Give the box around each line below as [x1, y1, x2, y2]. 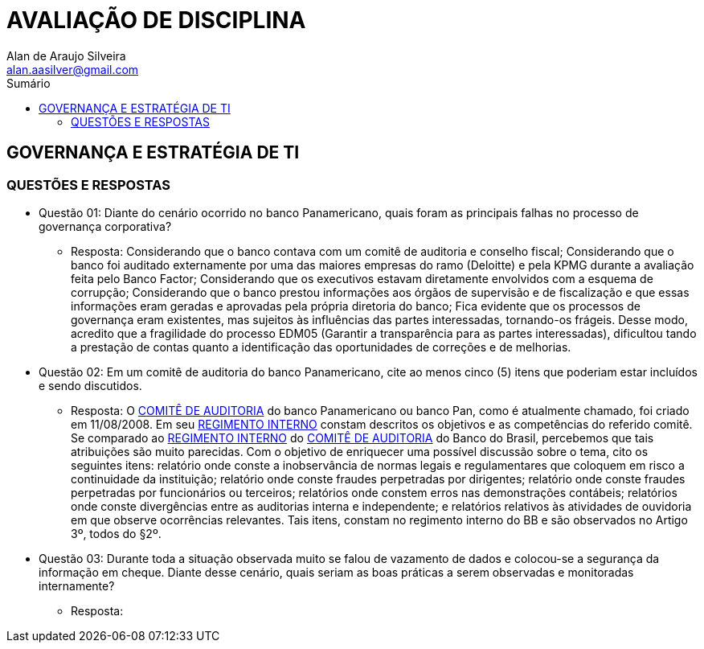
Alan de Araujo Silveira [6, 48, 126, 63]
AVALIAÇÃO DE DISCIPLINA [6, 6, 306, 34]
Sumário [6, 76, 51, 90]
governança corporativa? [39, 219, 172, 233]
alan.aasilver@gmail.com [6, 62, 139, 76]
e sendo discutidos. [39, 378, 142, 392]
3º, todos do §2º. [71, 526, 162, 540]
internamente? [39, 578, 115, 593]
